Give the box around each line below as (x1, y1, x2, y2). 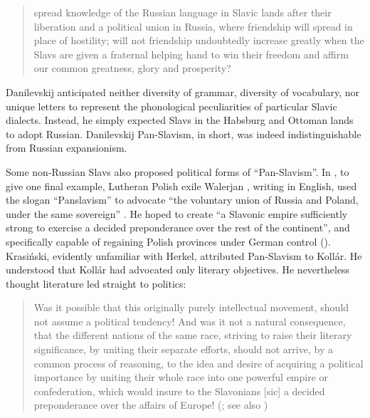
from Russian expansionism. (6, 140, 127, 155)
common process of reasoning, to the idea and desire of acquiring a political (33, 355, 364, 370)
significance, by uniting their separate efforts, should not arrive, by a (33, 342, 333, 357)
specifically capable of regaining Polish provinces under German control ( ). (6, 234, 331, 249)
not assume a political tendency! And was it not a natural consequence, (33, 313, 346, 328)
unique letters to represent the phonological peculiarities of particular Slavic (6, 98, 337, 113)
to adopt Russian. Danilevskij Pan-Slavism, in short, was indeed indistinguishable (6, 126, 361, 141)
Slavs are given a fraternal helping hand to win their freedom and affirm (33, 46, 349, 61)
